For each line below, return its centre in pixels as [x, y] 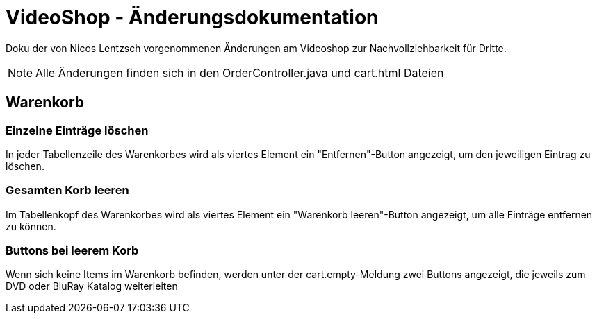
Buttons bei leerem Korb [72, 251]
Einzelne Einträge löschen [77, 130]
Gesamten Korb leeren [67, 190]
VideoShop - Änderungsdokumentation [192, 17]
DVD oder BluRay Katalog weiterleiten [92, 286]
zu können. [31, 226]
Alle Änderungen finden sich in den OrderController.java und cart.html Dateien [240, 72]
